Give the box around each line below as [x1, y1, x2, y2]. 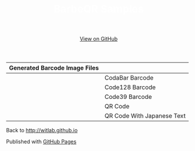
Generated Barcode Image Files [9, 64, 99, 72]
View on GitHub [79, 35, 118, 43]
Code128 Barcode [105, 83, 156, 91]
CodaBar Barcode [105, 74, 154, 82]
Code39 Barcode [105, 93, 152, 101]
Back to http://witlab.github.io [6, 127, 78, 134]
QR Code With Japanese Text [105, 112, 186, 120]
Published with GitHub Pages [6, 138, 77, 145]
